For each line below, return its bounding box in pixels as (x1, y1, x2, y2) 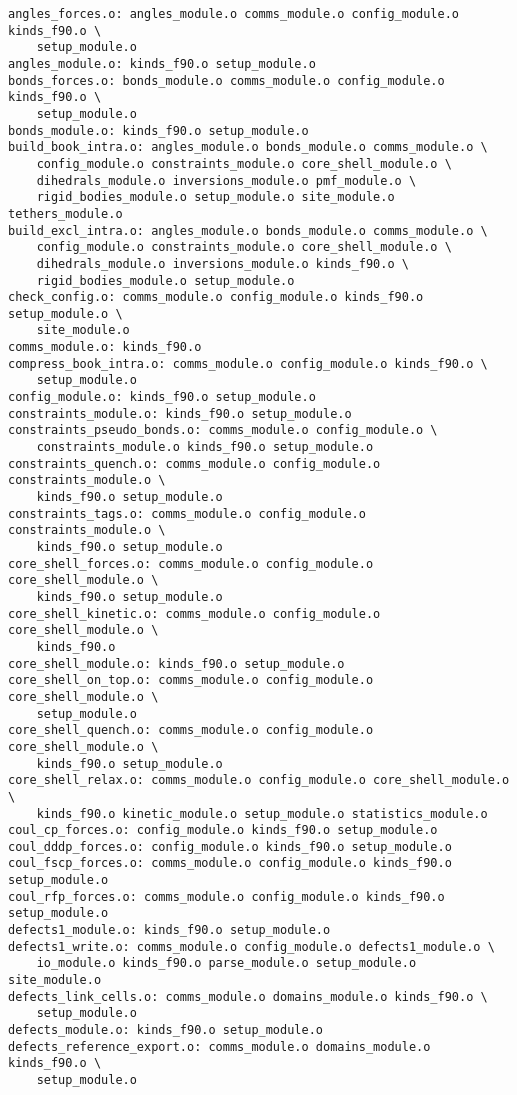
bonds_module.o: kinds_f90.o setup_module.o (8, 123, 309, 138)
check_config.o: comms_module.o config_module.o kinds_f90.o (8, 290, 424, 305)
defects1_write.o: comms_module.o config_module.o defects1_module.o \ (8, 939, 495, 954)
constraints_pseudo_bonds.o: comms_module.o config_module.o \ (8, 423, 438, 438)
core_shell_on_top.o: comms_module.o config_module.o (8, 673, 374, 688)
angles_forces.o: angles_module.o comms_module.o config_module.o (8, 7, 460, 21)
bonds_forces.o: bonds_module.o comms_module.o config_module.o (8, 73, 445, 88)
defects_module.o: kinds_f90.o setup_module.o (8, 1023, 323, 1038)
